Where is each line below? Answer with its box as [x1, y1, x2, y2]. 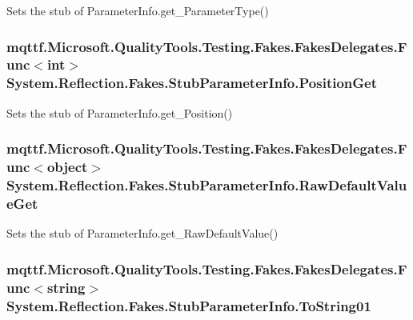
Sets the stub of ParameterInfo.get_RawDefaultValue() [6, 225, 279, 242]
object [46, 157, 88, 177]
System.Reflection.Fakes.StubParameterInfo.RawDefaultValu [6, 175, 407, 195]
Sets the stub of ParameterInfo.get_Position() [6, 104, 233, 121]
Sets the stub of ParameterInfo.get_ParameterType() [6, 2, 269, 18]
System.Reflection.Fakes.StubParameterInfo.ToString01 [6, 295, 371, 315]
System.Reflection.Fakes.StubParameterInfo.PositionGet [6, 73, 377, 93]
